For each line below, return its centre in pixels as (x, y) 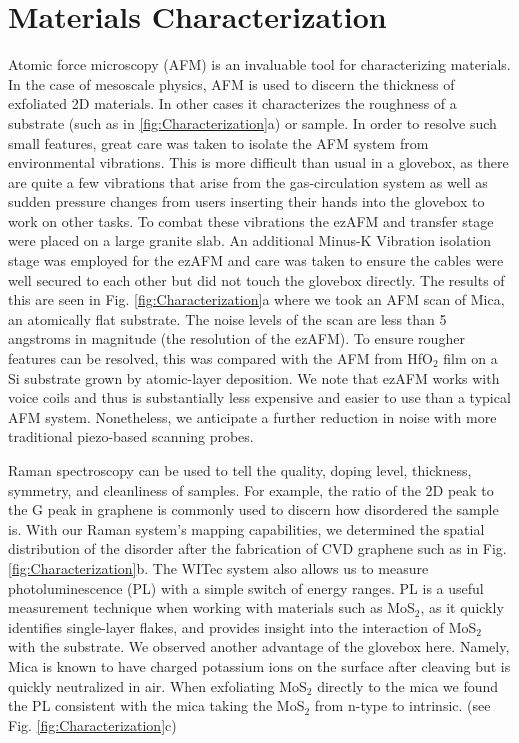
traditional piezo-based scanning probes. (131, 436)
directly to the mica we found (408, 685)
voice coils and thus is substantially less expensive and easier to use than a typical (259, 397)
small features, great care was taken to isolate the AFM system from (218, 142)
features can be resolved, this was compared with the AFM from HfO (220, 358)
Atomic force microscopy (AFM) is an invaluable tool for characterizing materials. (259, 64)
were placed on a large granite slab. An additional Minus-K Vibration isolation (250, 240)
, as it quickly (462, 607)
